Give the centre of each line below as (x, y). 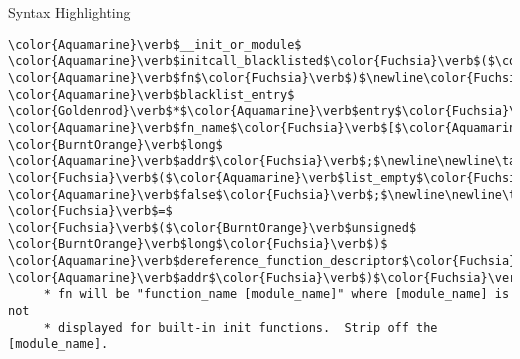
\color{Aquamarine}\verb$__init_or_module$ (155, 44)
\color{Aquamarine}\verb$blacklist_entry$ (151, 94)
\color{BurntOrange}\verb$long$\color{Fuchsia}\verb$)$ (198, 244)
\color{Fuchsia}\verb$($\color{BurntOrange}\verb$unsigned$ (212, 227)
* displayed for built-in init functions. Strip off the (240, 327)
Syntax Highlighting (69, 12)
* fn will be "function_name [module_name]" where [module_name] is (276, 294)
